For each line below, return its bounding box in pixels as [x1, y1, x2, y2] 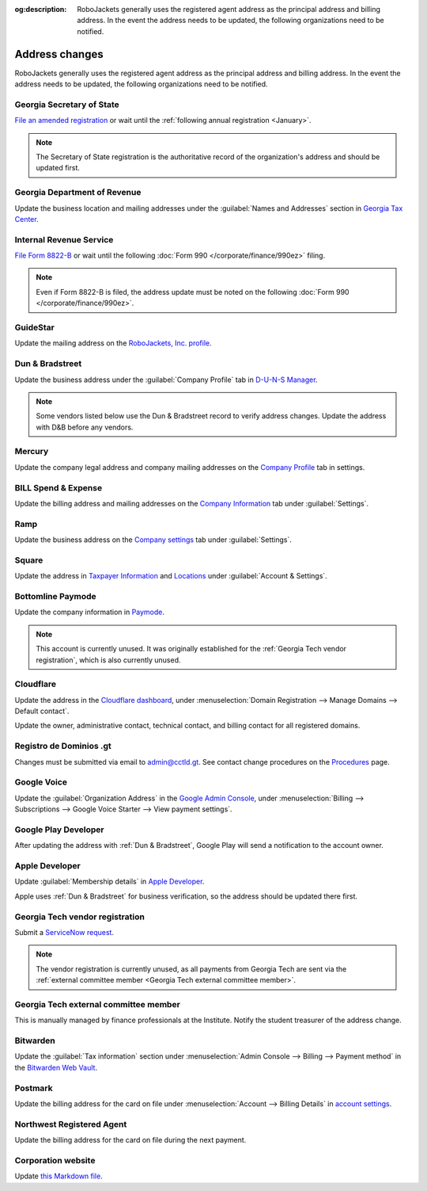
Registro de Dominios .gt [14, 741, 112, 752]
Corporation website [14, 1155, 96, 1166]
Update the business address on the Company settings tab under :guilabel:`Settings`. [14, 535, 293, 544]
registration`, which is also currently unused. [36, 655, 181, 665]
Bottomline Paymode [14, 591, 96, 602]
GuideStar [14, 322, 55, 333]
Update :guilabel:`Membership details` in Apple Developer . [14, 876, 205, 887]
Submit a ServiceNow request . [14, 927, 115, 937]
